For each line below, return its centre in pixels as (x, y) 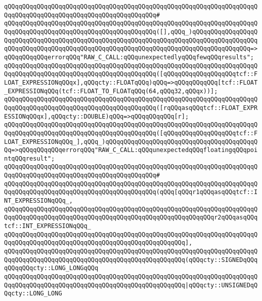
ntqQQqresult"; (30, 158)
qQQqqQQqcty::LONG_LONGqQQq (51, 268)
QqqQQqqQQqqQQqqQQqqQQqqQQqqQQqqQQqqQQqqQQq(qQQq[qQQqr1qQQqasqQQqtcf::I (131, 192)
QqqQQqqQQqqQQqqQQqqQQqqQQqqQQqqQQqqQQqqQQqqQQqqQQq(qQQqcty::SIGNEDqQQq (131, 260)
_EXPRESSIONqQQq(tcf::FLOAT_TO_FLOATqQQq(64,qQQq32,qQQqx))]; (111, 91)
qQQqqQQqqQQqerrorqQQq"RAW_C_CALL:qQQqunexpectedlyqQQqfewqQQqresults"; (129, 57)
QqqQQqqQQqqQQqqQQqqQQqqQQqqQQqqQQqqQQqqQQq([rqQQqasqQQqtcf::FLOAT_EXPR (131, 108)
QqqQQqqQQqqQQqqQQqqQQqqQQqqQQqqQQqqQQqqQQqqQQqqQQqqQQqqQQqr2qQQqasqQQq (131, 218)
